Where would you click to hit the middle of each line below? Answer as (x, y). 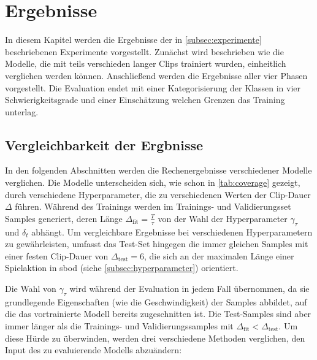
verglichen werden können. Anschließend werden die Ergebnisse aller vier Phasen (156, 75)
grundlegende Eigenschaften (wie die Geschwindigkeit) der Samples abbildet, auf (156, 301)
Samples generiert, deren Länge (64, 218)
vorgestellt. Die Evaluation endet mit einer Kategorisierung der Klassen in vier (153, 87)
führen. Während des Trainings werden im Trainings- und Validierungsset (153, 206)
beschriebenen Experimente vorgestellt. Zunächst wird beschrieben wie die (144, 51)
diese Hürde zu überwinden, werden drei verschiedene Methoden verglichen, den (155, 338)
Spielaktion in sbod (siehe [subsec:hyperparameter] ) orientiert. (122, 268)
